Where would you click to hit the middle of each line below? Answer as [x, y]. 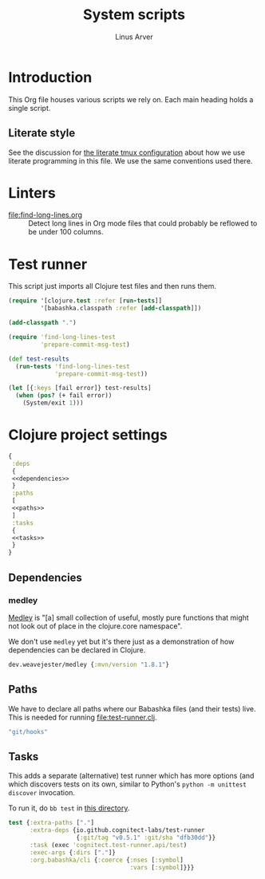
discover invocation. [42, 793]
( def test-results [39, 359]
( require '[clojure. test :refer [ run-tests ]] [85, 301]
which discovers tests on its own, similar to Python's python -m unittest [128, 784]
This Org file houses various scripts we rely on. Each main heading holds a [131, 99]
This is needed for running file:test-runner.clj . [83, 717]
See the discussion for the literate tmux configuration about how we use [127, 152]
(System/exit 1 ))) [53, 403]
